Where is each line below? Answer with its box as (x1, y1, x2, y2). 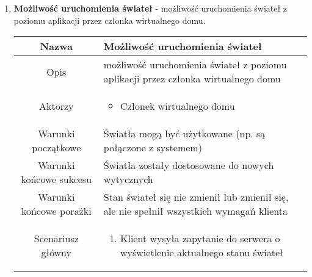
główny (41, 245, 71, 260)
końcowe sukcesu (21, 172, 92, 187)
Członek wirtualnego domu (120, 99, 235, 113)
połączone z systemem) (103, 140, 202, 155)
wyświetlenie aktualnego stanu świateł (120, 245, 283, 260)
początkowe (32, 140, 81, 155)
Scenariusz (34, 231, 79, 246)
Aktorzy (39, 99, 74, 113)
